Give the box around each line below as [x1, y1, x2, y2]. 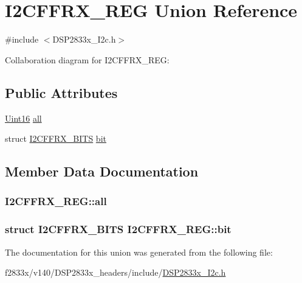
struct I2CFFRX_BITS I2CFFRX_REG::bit [5, 222, 232, 237]
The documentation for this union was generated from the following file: [5, 245, 273, 258]
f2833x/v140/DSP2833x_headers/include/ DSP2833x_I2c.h [5, 266, 226, 279]
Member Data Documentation [5, 162, 199, 181]
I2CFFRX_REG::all [5, 194, 107, 209]
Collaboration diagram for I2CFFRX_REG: [5, 53, 170, 66]
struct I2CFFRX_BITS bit [5, 132, 106, 145]
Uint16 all [5, 111, 42, 124]
